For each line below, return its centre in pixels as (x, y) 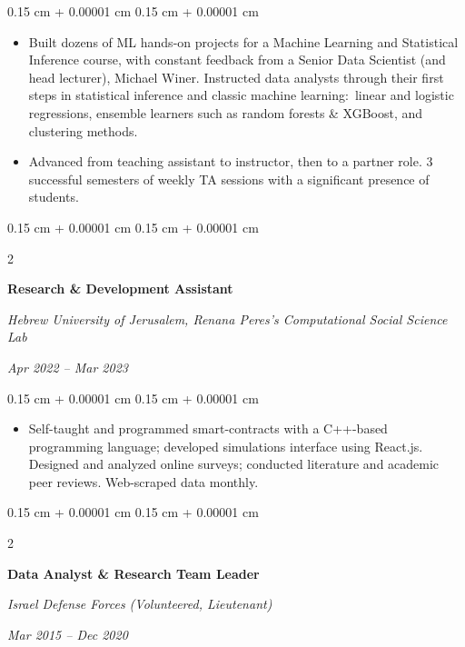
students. (54, 197)
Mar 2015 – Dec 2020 (68, 634)
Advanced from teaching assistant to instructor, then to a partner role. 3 (231, 161)
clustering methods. (83, 130)
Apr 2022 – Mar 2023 (68, 367)
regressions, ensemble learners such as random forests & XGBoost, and (226, 112)
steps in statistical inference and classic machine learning (187, 95)
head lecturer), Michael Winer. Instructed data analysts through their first (236, 77)
